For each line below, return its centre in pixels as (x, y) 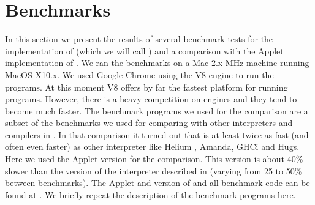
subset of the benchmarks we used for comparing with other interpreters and (149, 123)
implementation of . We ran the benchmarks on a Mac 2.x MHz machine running (157, 63)
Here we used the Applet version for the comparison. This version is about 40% (154, 159)
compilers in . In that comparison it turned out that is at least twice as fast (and (157, 134)
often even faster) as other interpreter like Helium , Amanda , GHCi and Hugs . (152, 147)
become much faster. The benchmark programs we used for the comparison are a (157, 110)
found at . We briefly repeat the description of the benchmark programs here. (150, 194)
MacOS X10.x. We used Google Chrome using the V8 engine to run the (139, 74)
